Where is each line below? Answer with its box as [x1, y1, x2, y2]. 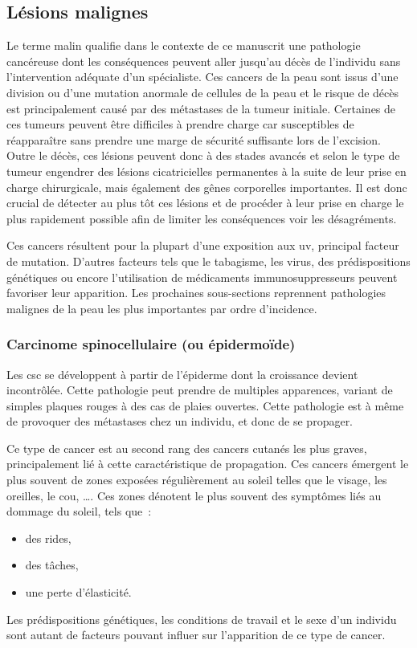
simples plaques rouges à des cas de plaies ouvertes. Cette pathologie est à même [6, 397, 404, 414]
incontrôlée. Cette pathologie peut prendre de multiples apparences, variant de [6, 381, 393, 398]
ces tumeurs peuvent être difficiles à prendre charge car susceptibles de [6, 116, 354, 132]
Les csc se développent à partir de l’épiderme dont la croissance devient [6, 365, 358, 382]
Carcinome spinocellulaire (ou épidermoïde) [6, 334, 296, 354]
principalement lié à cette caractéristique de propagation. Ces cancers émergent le [6, 455, 409, 472]
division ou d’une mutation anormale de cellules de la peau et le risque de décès [6, 84, 399, 100]
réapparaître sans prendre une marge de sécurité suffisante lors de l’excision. [6, 131, 381, 148]
